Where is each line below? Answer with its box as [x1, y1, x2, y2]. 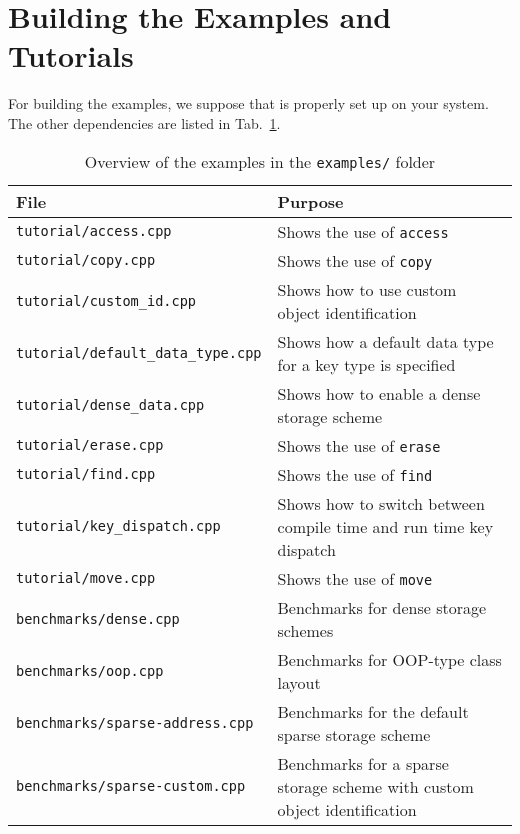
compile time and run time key [277, 514, 494, 538]
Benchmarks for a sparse [277, 751, 449, 775]
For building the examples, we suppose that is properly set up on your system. [8, 93, 489, 114]
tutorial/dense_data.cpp [16, 396, 205, 413]
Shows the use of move [277, 566, 433, 590]
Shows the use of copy [277, 248, 433, 272]
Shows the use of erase [277, 433, 441, 457]
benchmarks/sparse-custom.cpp [16, 778, 246, 794]
